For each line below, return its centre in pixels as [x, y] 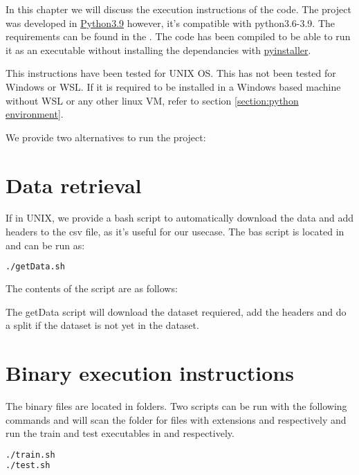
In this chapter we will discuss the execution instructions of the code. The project [178, 9]
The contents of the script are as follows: [92, 288]
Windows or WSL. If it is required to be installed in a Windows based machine [173, 86]
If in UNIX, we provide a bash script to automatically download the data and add [180, 218]
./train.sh [30, 455]
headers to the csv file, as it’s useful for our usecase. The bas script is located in [175, 232]
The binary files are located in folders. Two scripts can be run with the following [176, 406]
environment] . [35, 114]
